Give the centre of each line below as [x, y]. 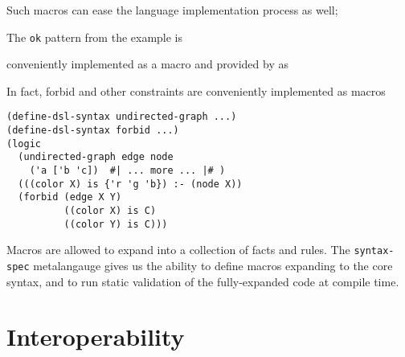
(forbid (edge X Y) [70, 197]
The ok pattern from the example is [95, 37]
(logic [24, 144]
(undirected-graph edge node [96, 157]
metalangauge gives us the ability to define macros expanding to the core [213, 265]
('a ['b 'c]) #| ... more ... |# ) [127, 171]
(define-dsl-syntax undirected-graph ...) [122, 117]
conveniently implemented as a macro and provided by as [147, 64]
